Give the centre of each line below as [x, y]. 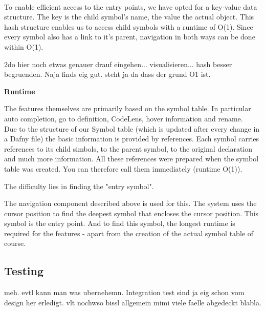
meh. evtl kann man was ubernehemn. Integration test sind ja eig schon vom [124, 292]
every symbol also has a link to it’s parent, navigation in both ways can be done [130, 37]
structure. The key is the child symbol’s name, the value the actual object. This [129, 17]
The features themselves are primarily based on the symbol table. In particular [128, 108]
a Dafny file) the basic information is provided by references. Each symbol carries [132, 139]
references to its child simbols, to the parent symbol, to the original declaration [128, 148]
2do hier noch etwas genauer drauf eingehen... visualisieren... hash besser [118, 64]
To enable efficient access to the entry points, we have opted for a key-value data [131, 6]
